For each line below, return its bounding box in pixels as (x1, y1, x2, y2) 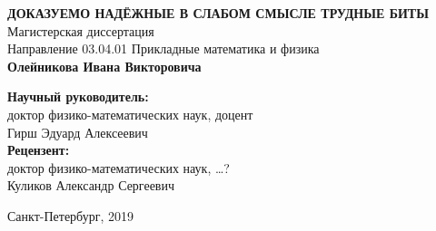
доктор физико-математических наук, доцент (7, 104, 253, 123)
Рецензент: (7, 140, 70, 159)
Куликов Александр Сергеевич (7, 176, 175, 195)
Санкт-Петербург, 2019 (7, 206, 134, 225)
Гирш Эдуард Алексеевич (7, 122, 148, 141)
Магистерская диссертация (7, 21, 154, 40)
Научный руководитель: (7, 87, 149, 106)
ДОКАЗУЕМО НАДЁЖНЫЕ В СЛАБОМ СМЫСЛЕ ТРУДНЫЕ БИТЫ (7, 4, 429, 22)
